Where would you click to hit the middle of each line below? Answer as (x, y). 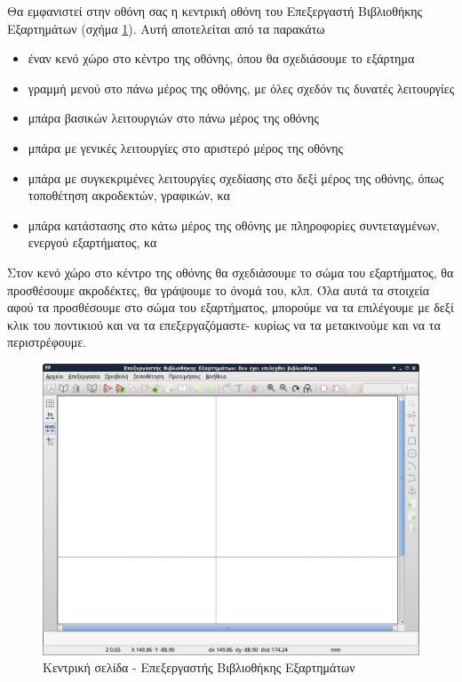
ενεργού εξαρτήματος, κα (92, 242)
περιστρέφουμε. (47, 342)
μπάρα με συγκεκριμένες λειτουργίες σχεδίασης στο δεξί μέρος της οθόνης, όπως (236, 177)
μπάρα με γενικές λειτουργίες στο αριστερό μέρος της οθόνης (186, 147)
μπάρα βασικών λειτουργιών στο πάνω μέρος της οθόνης (173, 118)
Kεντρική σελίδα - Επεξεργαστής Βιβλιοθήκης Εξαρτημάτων (199, 667)
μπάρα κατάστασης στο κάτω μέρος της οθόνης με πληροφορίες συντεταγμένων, (234, 225)
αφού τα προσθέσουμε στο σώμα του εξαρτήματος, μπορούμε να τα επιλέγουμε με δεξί (231, 307)
